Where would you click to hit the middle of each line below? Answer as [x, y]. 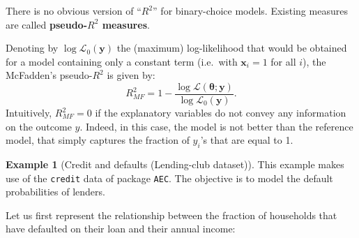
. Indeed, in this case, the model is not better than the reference [216, 126]
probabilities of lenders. [55, 192]
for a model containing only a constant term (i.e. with [122, 61]
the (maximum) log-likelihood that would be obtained [232, 48]
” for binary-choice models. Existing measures [250, 10]
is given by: [131, 75]
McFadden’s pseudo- [49, 75]
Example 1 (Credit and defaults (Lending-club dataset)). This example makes [175, 164]
